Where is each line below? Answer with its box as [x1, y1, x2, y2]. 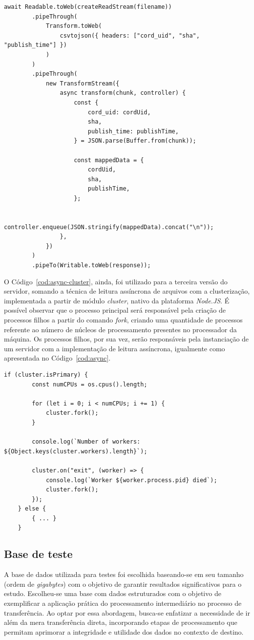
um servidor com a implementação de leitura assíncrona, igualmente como [4, 343, 225, 353]
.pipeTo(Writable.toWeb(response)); [32, 262, 151, 269]
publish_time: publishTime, [87, 128, 179, 135]
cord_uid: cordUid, [87, 108, 151, 116]
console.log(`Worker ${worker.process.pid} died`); [45, 476, 217, 484]
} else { [18, 505, 46, 512]
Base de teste [4, 546, 73, 561]
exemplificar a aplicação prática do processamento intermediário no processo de [4, 598, 242, 608]
